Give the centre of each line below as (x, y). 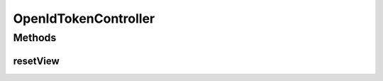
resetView (36, 61)
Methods (35, 38)
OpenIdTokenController (84, 18)
